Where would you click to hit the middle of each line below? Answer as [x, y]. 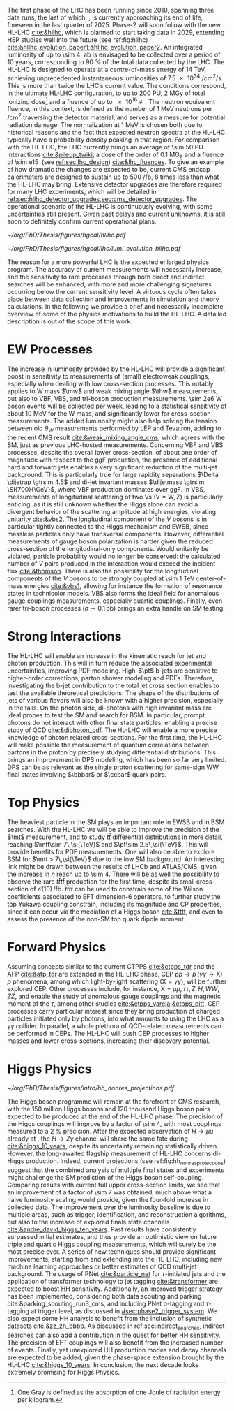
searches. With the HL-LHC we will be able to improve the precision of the [113, 829]
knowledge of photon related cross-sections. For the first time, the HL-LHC [115, 737]
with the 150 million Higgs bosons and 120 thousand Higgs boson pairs [109, 1109]
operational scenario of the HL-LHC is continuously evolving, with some [110, 206]
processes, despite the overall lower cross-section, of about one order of [112, 452]
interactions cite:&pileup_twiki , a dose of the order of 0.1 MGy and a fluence [116, 154]
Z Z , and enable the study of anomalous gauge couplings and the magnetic [114, 996]
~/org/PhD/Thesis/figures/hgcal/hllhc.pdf [67, 235]
